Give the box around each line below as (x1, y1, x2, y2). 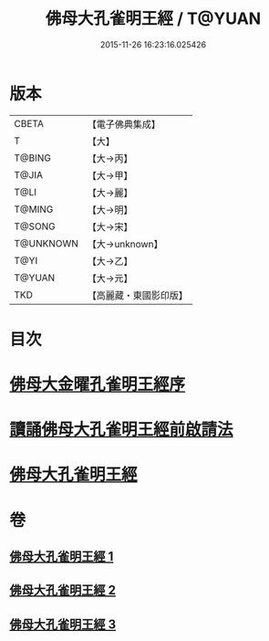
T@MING (14, 203, 54, 215)
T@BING (14, 152, 52, 164)
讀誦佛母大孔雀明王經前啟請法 (9, 419, 234, 440)
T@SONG (14, 220, 57, 233)
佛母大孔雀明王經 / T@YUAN (45, 8, 262, 29)
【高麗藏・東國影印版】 (87, 289, 189, 301)
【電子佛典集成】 (87, 118, 161, 131)
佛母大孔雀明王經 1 (9, 549, 114, 564)
